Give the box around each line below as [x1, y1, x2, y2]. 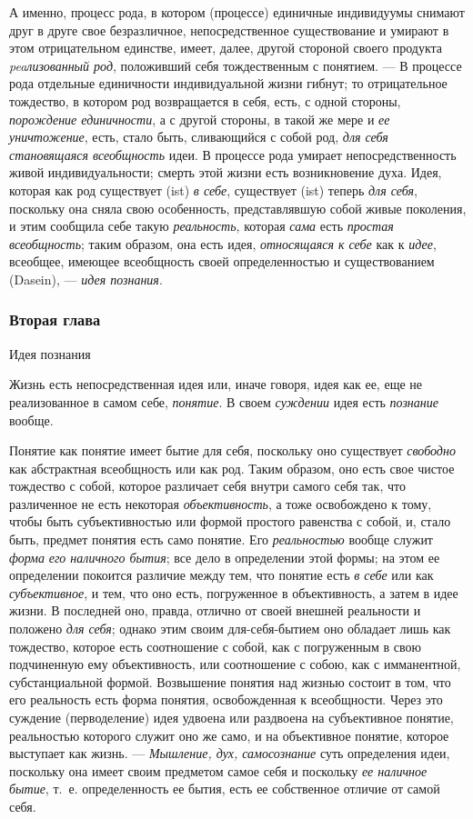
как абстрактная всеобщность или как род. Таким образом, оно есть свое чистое [9, 458, 455, 477]
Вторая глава [9, 308, 101, 331]
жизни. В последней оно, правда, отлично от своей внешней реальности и [9, 601, 421, 620]
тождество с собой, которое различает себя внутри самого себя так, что [9, 476, 406, 495]
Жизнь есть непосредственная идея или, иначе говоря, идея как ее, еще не [9, 375, 423, 394]
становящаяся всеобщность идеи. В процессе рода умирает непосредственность [9, 145, 457, 164]
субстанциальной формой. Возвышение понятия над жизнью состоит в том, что [9, 672, 451, 691]
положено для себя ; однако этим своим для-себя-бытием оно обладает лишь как [9, 619, 451, 638]
